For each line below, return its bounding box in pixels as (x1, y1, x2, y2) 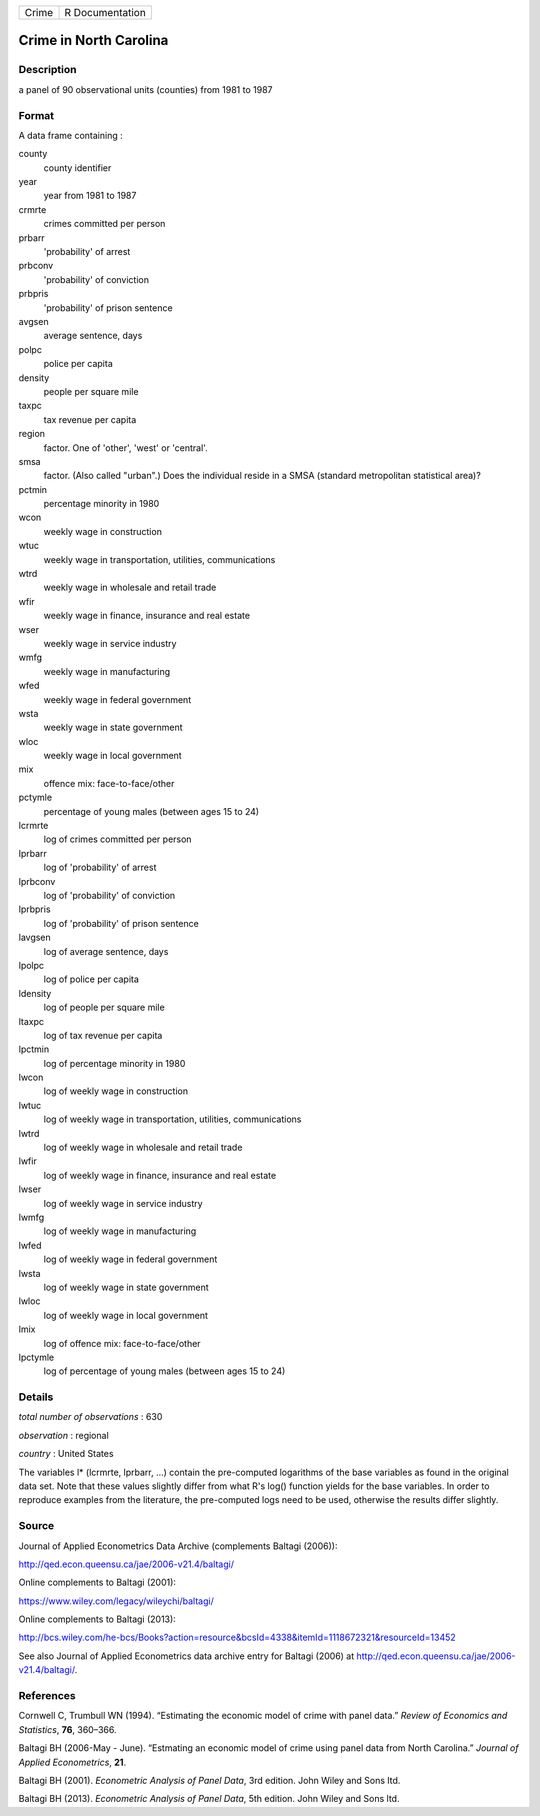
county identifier (43, 161, 112, 174)
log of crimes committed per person (43, 833, 192, 845)
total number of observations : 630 (18, 1411, 163, 1423)
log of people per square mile (43, 1001, 165, 1014)
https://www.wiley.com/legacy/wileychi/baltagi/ (18, 1595, 214, 1607)
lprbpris (18, 903, 51, 915)
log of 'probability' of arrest (43, 861, 157, 874)
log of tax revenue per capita (43, 1029, 163, 1041)
